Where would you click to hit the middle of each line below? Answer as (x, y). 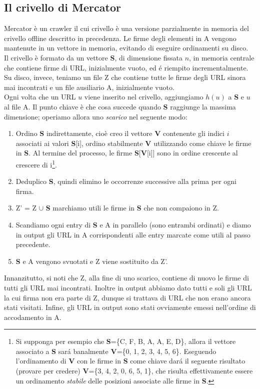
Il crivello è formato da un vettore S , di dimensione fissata (93, 57)
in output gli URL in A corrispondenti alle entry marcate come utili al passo (133, 234)
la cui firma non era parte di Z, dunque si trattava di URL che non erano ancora (127, 297)
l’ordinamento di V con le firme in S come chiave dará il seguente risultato (130, 361)
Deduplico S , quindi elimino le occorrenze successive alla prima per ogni (126, 181)
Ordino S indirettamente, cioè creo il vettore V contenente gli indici (120, 133)
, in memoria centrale (222, 57)
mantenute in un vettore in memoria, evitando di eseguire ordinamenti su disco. (126, 48)
